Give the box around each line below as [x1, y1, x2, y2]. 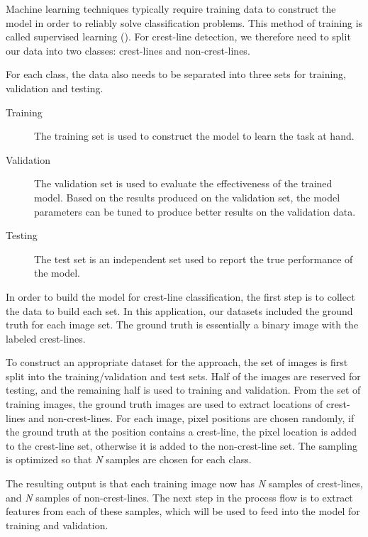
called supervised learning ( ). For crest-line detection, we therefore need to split [6, 29, 351, 44]
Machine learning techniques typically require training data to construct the [6, 1, 336, 16]
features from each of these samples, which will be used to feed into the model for [6, 504, 360, 519]
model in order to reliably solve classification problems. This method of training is [6, 15, 363, 30]
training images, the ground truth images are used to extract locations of [6, 397, 323, 411]
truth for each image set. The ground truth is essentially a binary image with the [6, 317, 359, 332]
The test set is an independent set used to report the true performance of [34, 251, 353, 266]
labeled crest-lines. [6, 331, 86, 345]
